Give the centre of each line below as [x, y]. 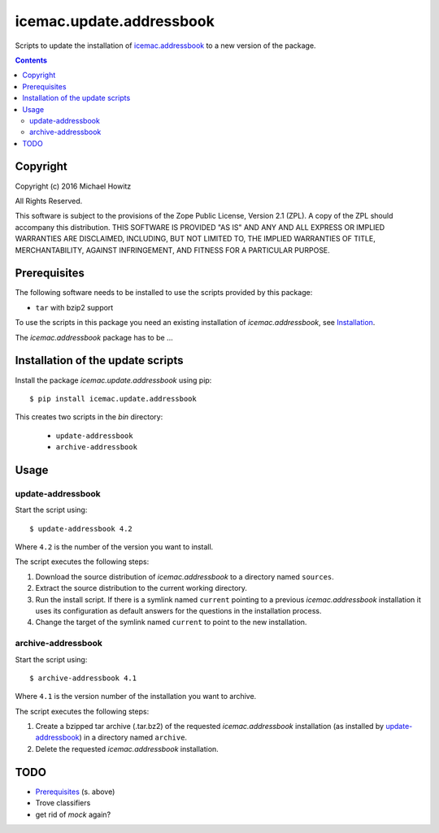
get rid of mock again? [73, 814]
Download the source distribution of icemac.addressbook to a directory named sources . [185, 576]
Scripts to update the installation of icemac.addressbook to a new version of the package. [165, 46]
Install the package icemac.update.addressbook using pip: [113, 380]
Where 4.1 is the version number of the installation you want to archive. [136, 696]
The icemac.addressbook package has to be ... [94, 337]
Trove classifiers [63, 803]
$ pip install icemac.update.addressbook [113, 399]
